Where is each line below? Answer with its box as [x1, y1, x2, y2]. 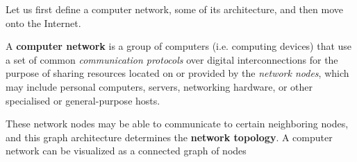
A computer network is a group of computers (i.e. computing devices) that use [6, 39, 352, 53]
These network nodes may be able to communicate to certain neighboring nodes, [6, 116, 349, 131]
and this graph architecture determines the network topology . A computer [6, 129, 333, 144]
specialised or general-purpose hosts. [6, 93, 160, 107]
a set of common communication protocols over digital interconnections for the [6, 52, 338, 66]
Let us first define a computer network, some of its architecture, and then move [6, 2, 343, 16]
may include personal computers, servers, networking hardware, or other [6, 79, 313, 93]
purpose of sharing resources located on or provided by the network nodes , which [6, 66, 349, 80]
